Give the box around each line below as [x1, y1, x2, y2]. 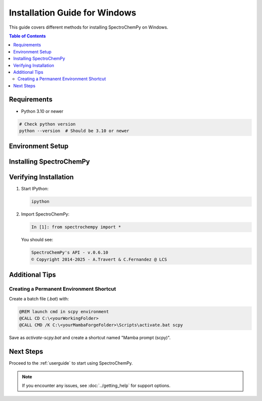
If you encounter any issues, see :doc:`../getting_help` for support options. [22, 383, 171, 388]
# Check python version [19, 121, 76, 127]
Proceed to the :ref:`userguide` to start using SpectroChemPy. [9, 360, 133, 366]
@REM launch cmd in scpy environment [19, 309, 109, 314]
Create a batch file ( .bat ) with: [9, 296, 69, 301]
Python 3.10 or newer [21, 108, 64, 114]
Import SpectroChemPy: [21, 211, 70, 217]
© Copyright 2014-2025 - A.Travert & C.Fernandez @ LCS [31, 256, 167, 262]
